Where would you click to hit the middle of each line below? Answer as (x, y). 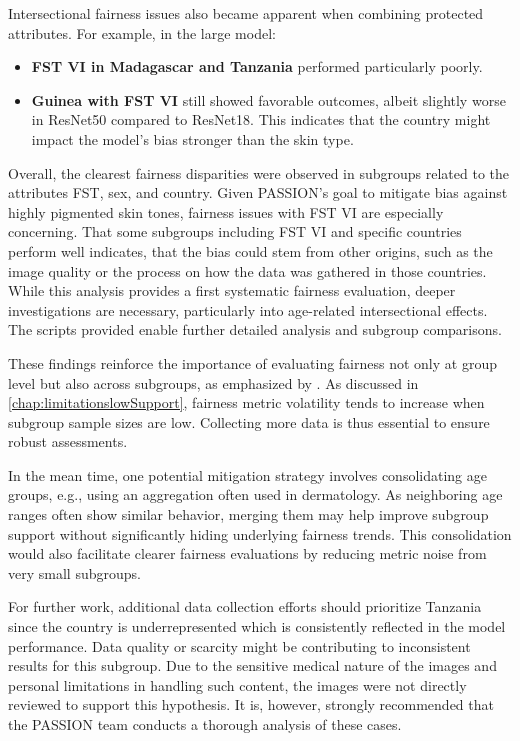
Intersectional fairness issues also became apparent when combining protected (246, 13)
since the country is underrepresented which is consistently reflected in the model (257, 626)
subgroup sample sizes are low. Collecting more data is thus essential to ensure (249, 421)
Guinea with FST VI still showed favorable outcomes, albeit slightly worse (268, 99)
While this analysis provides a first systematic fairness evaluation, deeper (232, 290)
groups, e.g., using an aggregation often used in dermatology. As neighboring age (255, 494)
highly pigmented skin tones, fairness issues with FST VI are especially (226, 211)
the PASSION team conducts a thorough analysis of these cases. (205, 724)
